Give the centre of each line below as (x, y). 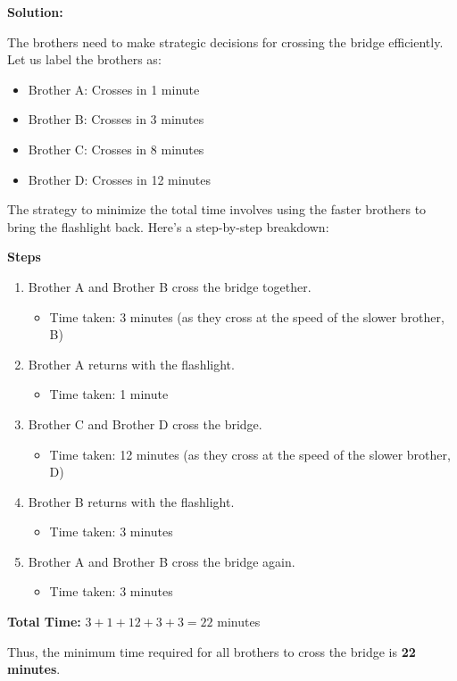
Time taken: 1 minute (109, 394)
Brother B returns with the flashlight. (131, 501)
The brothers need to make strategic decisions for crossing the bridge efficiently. (225, 42)
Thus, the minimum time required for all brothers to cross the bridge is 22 (212, 651)
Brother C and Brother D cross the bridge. (145, 424)
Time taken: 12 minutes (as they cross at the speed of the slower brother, (250, 454)
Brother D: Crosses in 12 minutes (119, 179)
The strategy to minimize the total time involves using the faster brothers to (217, 209)
